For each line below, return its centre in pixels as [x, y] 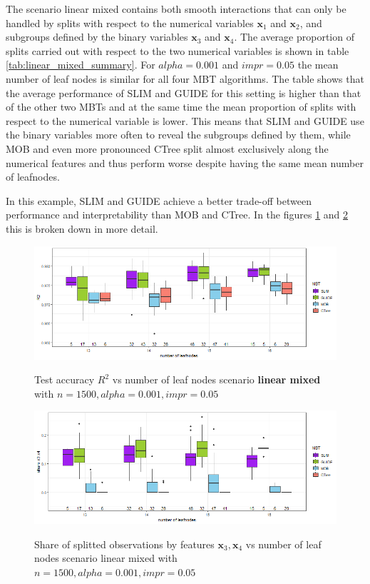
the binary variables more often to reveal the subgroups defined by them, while [178, 135]
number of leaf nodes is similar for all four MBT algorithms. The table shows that [185, 78]
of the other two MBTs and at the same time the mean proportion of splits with [181, 107]
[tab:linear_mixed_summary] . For [81, 65]
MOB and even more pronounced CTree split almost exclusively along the [167, 148]
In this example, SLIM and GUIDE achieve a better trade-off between [159, 200]
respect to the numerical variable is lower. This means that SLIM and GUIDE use [185, 120]
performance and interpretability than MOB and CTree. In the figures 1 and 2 [177, 215]
